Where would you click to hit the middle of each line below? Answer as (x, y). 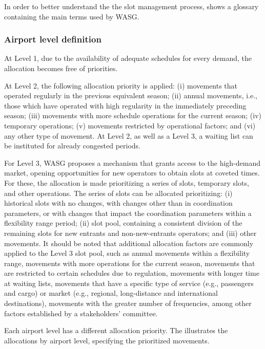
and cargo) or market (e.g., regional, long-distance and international (111, 293)
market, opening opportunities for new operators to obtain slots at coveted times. (132, 173)
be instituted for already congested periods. (72, 146)
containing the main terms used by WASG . (72, 16)
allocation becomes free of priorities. (61, 68)
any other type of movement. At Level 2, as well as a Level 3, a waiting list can (129, 135)
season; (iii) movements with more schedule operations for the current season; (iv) (133, 115)
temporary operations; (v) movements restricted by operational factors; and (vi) (130, 125)
